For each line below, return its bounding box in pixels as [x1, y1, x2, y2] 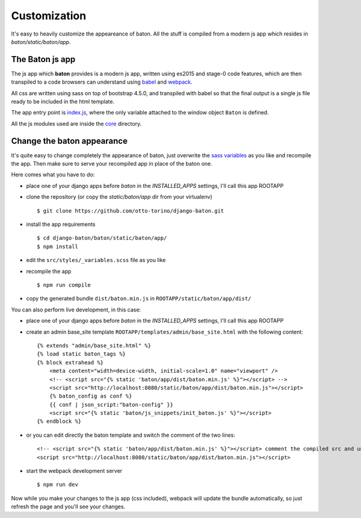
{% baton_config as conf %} [49, 393, 132, 400]
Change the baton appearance [11, 136, 128, 146]
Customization [11, 9, 87, 22]
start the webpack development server [26, 467, 123, 475]
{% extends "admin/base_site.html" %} [37, 342, 152, 349]
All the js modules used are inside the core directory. [11, 120, 142, 127]
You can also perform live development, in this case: [11, 306, 141, 313]
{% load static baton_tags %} [37, 351, 126, 358]
